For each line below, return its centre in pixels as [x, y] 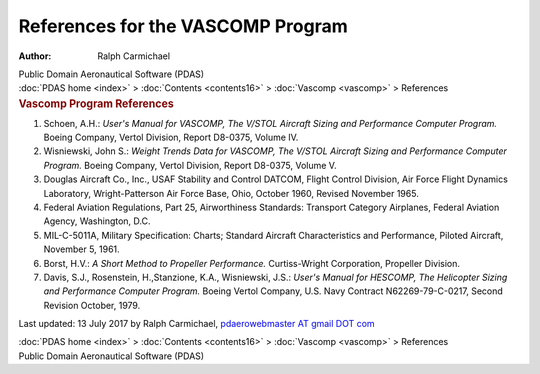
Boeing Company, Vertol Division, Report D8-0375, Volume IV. [171, 137]
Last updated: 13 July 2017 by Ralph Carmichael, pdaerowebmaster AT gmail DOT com [196, 324]
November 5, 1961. [81, 249]
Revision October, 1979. [92, 305]
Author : [35, 56]
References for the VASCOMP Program [183, 26]
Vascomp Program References [96, 103]
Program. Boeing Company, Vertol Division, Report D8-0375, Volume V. [190, 165]
